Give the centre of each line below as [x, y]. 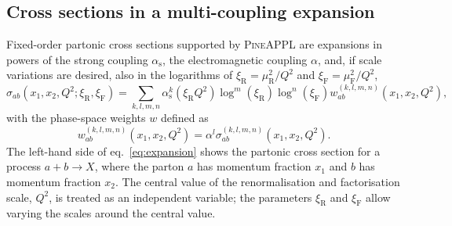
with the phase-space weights [76, 118]
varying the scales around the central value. [111, 213]
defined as [184, 118]
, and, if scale [350, 59]
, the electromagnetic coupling [235, 59]
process [24, 166]
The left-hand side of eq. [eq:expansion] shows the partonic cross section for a [193, 151]
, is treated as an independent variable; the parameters [180, 197]
